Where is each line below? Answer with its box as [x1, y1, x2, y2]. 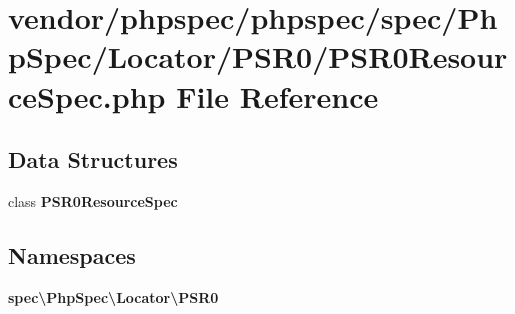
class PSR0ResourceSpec [8, 190, 178, 211]
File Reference [176, 75, 379, 116]
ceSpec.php [8, 75, 166, 116]
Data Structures [8, 144, 178, 175]
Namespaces [8, 239, 136, 270]
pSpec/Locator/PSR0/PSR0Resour [8, 36, 508, 77]
